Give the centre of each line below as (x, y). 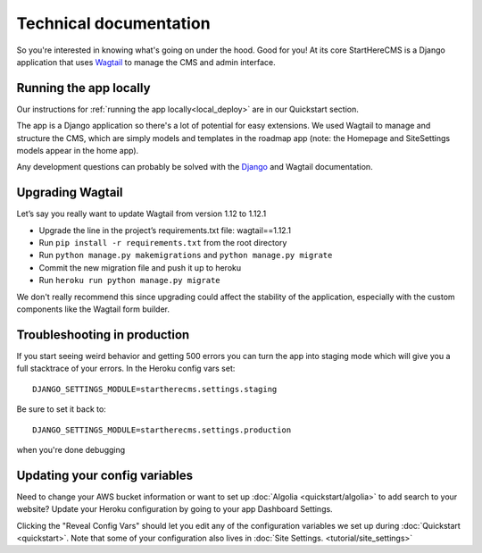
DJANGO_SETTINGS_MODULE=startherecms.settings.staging (155, 389)
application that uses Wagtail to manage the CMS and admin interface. (146, 62)
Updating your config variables (105, 475)
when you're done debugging (71, 449)
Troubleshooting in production (103, 335)
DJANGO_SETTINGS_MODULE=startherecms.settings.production (162, 430)
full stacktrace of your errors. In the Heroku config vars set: (126, 369)
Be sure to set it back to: (61, 409)
